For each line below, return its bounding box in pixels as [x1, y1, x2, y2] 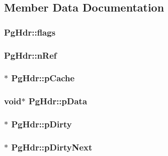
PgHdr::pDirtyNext [11, 140, 93, 153]
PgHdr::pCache [11, 72, 75, 84]
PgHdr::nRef [4, 49, 57, 61]
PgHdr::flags [4, 26, 56, 38]
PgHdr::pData [28, 95, 88, 107]
